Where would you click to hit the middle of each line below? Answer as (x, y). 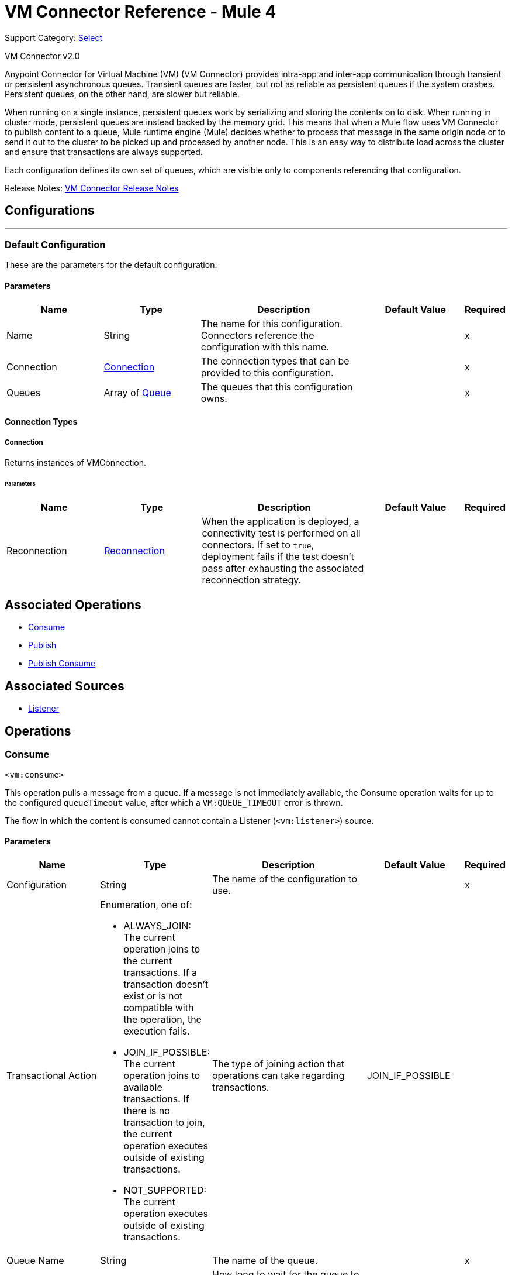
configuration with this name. (265, 347)
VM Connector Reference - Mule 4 (141, 12)
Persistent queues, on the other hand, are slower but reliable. (122, 94)
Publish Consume (62, 664)
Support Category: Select (54, 37)
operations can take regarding (279, 1075)
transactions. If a (160, 972)
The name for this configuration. (271, 323)
